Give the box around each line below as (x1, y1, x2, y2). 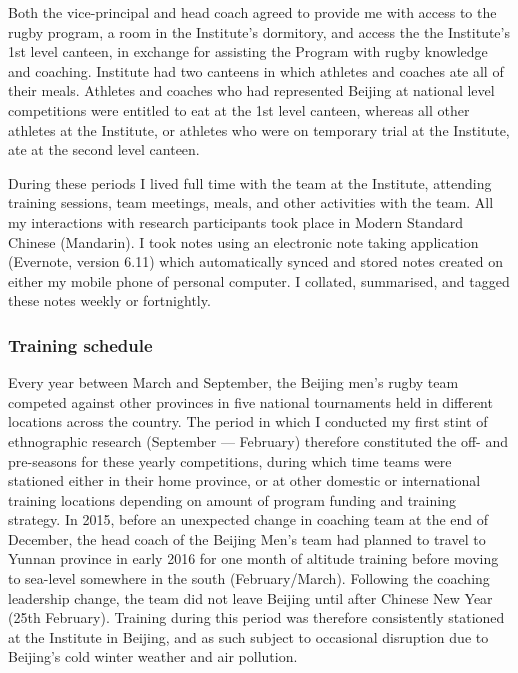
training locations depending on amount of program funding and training (8, 489, 456, 510)
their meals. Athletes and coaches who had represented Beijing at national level (8, 80, 495, 101)
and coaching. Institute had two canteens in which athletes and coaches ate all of (8, 60, 504, 81)
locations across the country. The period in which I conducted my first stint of (8, 411, 488, 432)
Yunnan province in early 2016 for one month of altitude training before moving (8, 548, 499, 569)
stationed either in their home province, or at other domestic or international (8, 470, 481, 491)
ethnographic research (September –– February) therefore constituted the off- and (8, 430, 509, 451)
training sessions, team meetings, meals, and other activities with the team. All (8, 192, 494, 213)
